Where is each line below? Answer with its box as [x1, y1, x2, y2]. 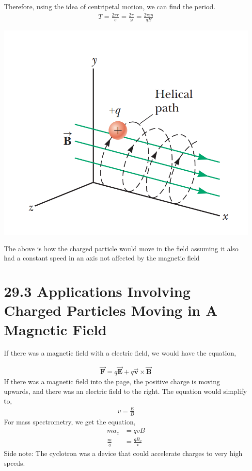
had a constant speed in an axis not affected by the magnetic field [4, 253, 200, 263]
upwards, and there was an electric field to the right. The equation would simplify [4, 386, 247, 396]
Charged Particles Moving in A [4, 300, 218, 320]
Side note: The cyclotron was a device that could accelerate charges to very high [4, 448, 243, 458]
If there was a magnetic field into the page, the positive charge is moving [4, 376, 220, 387]
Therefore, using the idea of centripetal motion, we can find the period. [4, 1, 216, 11]
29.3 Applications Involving [4, 281, 191, 301]
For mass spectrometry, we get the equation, [4, 416, 136, 426]
